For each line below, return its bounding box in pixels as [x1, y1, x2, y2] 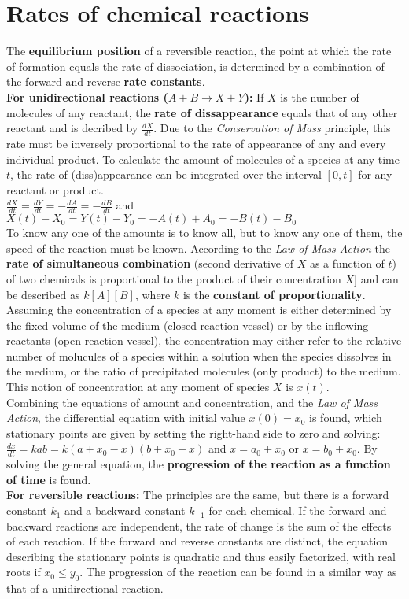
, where [134, 286, 171, 302]
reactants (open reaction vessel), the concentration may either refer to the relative [6, 332, 402, 349]
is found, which [309, 409, 382, 426]
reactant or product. [6, 181, 104, 198]
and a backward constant [64, 502, 186, 519]
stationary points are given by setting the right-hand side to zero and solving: [6, 424, 381, 441]
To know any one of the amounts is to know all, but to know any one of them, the [6, 224, 403, 241]
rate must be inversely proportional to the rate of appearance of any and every [6, 135, 386, 151]
